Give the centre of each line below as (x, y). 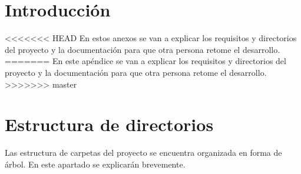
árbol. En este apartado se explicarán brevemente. (95, 164)
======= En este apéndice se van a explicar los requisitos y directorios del (145, 61)
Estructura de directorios (109, 124)
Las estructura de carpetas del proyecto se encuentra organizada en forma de (143, 153)
